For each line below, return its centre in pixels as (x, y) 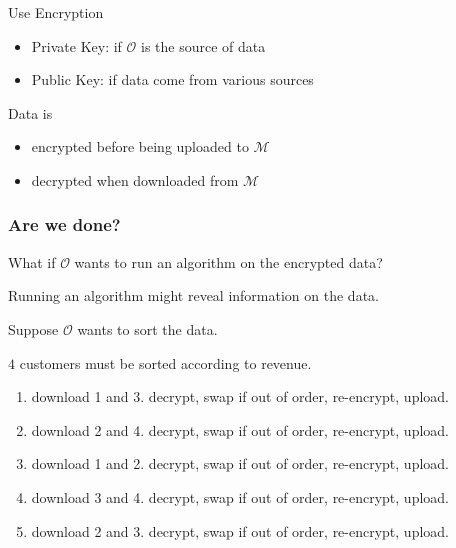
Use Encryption (56, 12)
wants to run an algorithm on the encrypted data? (228, 261)
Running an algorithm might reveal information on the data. (193, 295)
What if (32, 261)
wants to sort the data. (147, 328)
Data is (30, 112)
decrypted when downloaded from (135, 179)
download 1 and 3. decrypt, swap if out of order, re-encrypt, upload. (240, 396)
